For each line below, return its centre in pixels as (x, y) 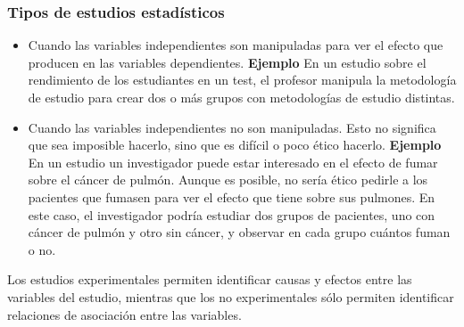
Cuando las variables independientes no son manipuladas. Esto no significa (232, 127)
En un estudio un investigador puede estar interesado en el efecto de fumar (233, 162)
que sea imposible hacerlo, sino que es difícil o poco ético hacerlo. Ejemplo (235, 145)
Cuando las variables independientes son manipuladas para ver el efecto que (236, 45)
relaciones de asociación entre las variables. (124, 314)
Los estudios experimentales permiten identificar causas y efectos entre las (210, 279)
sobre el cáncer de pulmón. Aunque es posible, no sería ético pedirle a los (228, 180)
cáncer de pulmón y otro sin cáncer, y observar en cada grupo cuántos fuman (239, 232)
